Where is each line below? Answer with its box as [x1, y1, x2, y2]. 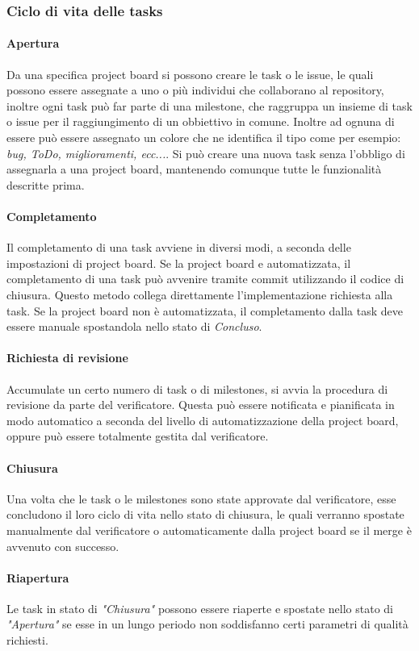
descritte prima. [6, 176, 85, 193]
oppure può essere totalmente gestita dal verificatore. [6, 428, 269, 444]
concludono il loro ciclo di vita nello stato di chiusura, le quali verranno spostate [6, 506, 404, 523]
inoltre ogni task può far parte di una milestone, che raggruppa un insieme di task [6, 97, 413, 114]
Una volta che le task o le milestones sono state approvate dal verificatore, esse [6, 490, 396, 507]
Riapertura [6, 569, 69, 586]
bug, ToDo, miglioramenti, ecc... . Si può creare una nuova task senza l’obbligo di [6, 144, 405, 161]
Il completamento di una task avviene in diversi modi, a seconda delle [6, 239, 351, 256]
